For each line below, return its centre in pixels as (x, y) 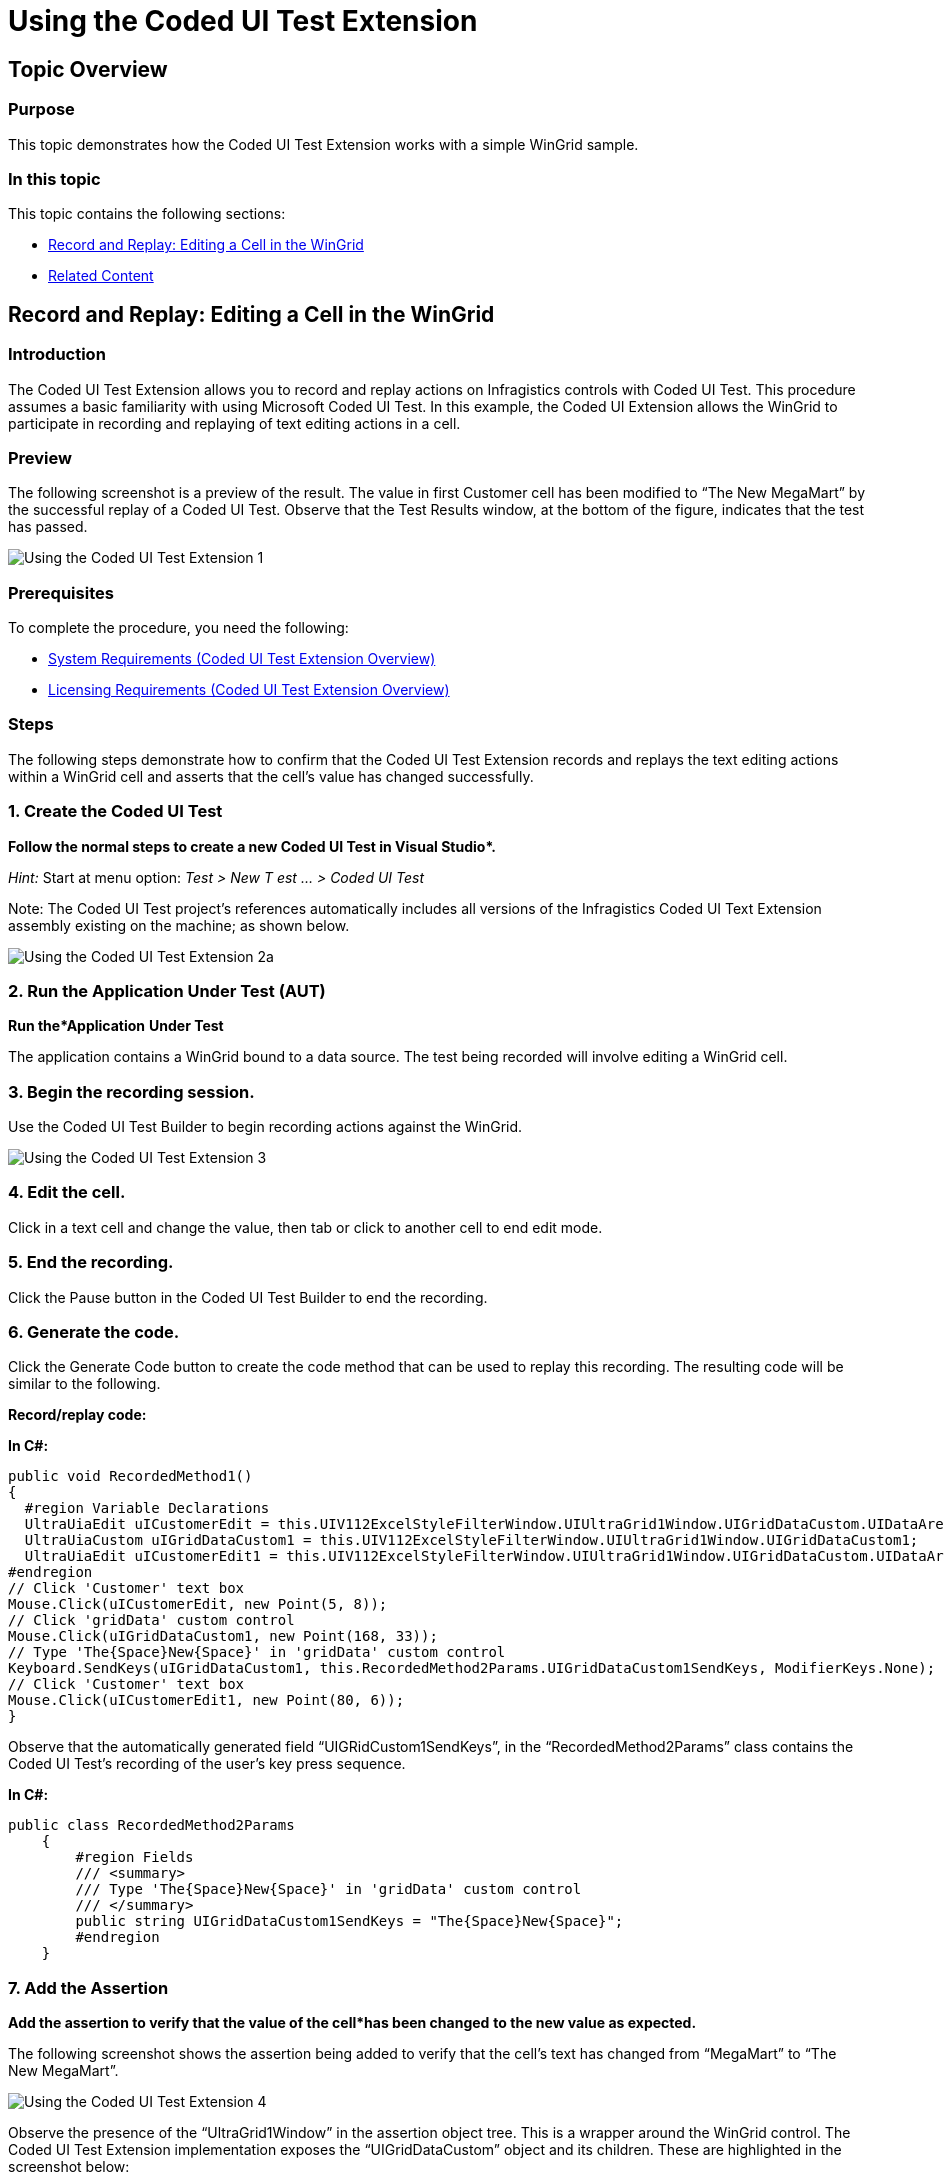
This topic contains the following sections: (147, 214)
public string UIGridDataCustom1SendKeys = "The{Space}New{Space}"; (349, 1921)
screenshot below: (69, 2167)
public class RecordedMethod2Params (151, 1825)
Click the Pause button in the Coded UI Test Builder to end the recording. (248, 1297)
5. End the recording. (91, 1262)
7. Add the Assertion (88, 1987)
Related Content (101, 276)
